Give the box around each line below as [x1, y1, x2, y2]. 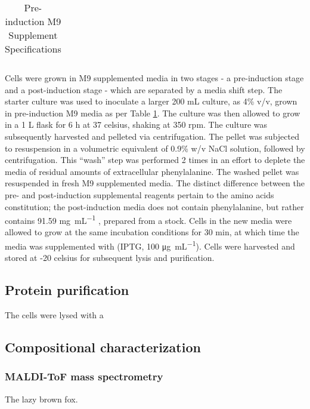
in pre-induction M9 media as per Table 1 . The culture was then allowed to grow [5, 106, 300, 119]
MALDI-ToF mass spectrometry [5, 369, 163, 384]
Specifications [5, 42, 61, 56]
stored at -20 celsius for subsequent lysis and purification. [5, 251, 215, 264]
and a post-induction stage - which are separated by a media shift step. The [5, 83, 283, 96]
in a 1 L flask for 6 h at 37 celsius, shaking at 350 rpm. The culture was [5, 118, 268, 131]
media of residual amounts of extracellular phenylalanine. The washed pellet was [5, 165, 299, 177]
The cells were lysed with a [5, 309, 104, 321]
